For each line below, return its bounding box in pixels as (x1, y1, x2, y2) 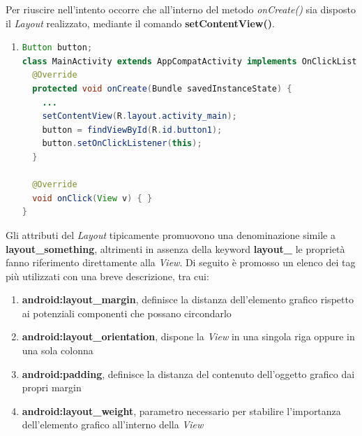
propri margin (22, 380, 82, 395)
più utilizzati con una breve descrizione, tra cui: (6, 268, 209, 283)
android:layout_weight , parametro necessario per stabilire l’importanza (22, 403, 341, 418)
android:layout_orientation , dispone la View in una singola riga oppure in (22, 329, 355, 344)
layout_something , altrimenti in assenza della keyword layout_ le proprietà (6, 241, 345, 256)
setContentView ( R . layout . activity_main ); (42, 111, 237, 122)
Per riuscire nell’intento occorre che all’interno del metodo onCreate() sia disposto (6, 2, 356, 16)
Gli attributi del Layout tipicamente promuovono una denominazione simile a (6, 227, 335, 242)
